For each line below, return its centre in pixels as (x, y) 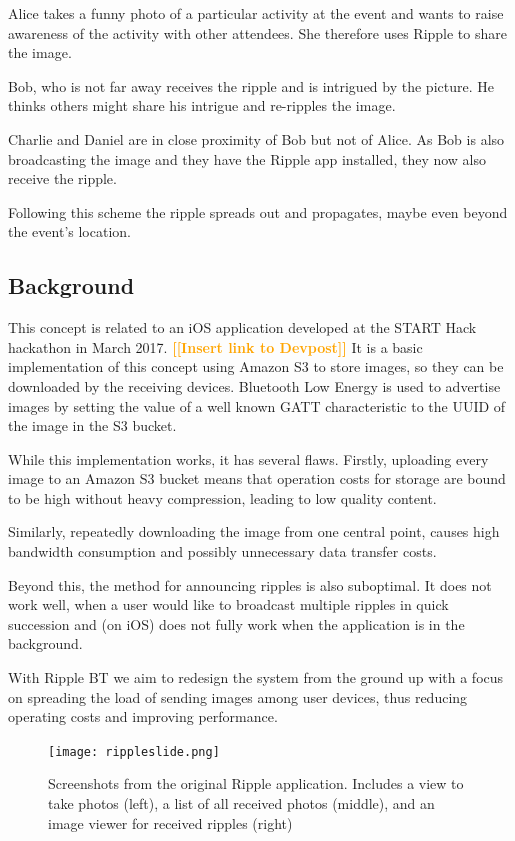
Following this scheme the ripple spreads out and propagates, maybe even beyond (258, 211)
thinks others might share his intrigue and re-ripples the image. (202, 105)
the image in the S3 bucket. (92, 425)
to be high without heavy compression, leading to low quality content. (222, 497)
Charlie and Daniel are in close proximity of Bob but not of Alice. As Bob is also (256, 138)
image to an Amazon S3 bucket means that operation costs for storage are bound (257, 478)
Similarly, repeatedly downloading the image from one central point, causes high (254, 531)
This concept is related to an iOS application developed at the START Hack (242, 327)
